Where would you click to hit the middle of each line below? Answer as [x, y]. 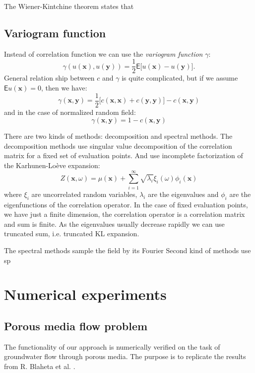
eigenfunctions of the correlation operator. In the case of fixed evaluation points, [126, 204]
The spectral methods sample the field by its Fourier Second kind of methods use [127, 250]
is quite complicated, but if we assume [180, 78]
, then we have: [64, 88]
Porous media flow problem [76, 326]
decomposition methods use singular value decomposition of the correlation [118, 145]
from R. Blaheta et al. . [40, 366]
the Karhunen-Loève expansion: [52, 165]
